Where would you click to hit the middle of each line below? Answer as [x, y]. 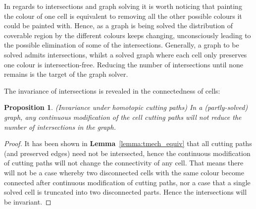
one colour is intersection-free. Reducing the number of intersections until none [124, 64]
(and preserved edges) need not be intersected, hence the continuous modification [127, 153]
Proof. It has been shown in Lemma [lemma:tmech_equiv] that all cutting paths [128, 143]
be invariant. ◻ [28, 201]
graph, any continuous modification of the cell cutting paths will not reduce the [123, 117]
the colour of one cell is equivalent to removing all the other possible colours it [123, 16]
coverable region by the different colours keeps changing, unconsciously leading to [128, 35]
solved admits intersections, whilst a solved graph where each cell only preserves [126, 54]
